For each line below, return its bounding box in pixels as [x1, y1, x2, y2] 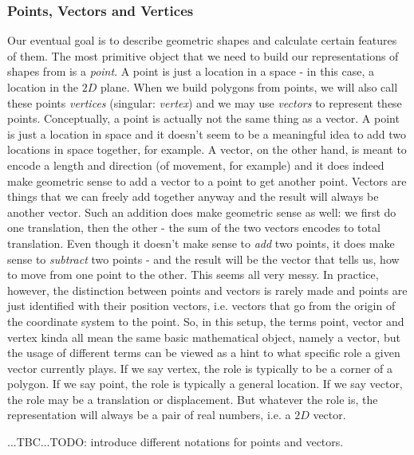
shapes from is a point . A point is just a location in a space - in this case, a [7, 63, 374, 80]
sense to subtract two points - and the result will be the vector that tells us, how [7, 250, 400, 267]
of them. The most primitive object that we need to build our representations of [7, 47, 399, 64]
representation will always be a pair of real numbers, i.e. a [7, 406, 291, 423]
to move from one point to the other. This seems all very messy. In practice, [7, 266, 379, 283]
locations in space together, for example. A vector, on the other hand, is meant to [7, 141, 407, 158]
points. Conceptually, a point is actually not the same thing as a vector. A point [7, 110, 400, 127]
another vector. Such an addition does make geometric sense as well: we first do [7, 203, 396, 220]
